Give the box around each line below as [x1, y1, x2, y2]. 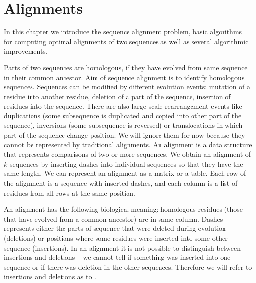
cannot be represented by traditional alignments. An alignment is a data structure [4, 139, 252, 149]
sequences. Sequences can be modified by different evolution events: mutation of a [4, 82, 251, 92]
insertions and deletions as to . [4, 271, 96, 282]
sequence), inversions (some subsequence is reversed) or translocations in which [4, 120, 243, 130]
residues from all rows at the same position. [4, 187, 135, 198]
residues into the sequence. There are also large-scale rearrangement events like [4, 101, 242, 111]
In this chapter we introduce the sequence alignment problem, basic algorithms [4, 27, 242, 37]
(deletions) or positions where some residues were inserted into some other [4, 233, 228, 243]
